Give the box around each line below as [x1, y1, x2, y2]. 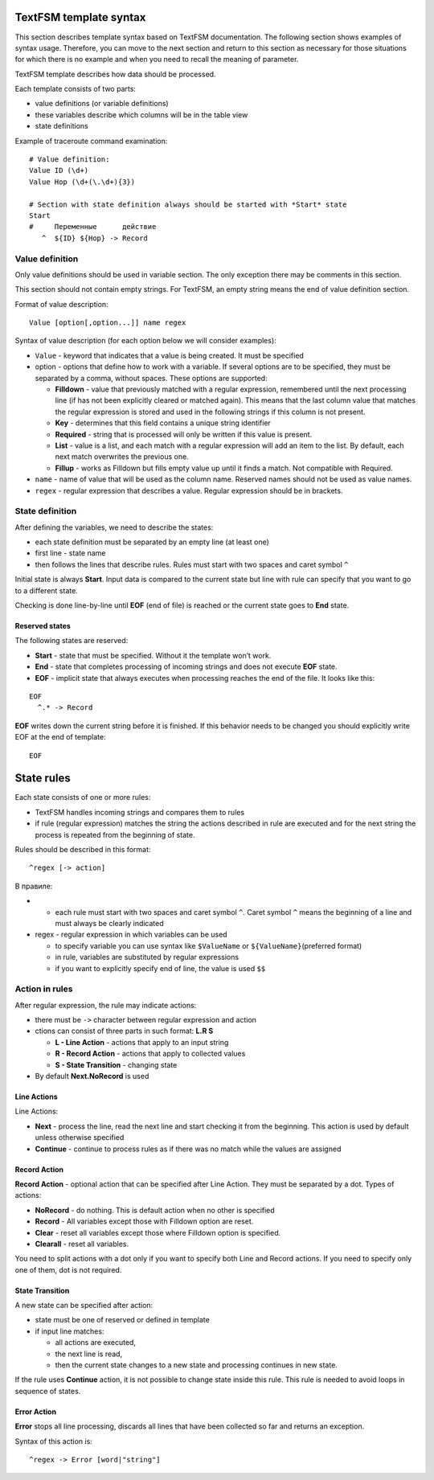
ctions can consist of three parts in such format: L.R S [35, 1026, 214, 1036]
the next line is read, [55, 1349, 123, 1359]
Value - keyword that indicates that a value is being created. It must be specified [35, 351, 305, 360]
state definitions [35, 121, 88, 131]
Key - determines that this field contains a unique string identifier [55, 418, 271, 428]
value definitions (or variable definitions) [35, 99, 169, 109]
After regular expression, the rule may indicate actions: [14, 1000, 197, 1010]
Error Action [14, 1407, 56, 1416]
